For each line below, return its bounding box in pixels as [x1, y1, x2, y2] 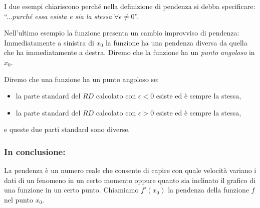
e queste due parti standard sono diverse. [4, 124, 130, 134]
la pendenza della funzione [168, 184, 249, 195]
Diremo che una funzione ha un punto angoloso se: [4, 73, 159, 84]
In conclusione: [4, 145, 66, 157]
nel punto [4, 194, 33, 204]
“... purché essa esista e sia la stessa [4, 10, 112, 21]
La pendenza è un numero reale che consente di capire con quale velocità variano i [4, 165, 256, 175]
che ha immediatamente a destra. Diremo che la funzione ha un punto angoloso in [4, 47, 255, 57]
